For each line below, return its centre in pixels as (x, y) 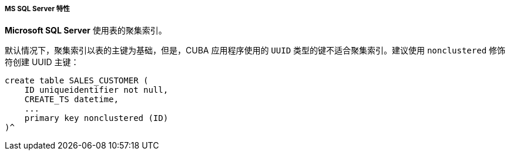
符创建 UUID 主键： (42, 62)
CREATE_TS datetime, (71, 100)
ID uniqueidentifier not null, (96, 90)
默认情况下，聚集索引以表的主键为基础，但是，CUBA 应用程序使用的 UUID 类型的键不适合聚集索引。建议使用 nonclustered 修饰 (255, 50)
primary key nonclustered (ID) (96, 118)
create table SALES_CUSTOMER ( (77, 81)
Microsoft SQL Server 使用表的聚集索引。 (86, 31)
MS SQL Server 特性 (37, 9)
